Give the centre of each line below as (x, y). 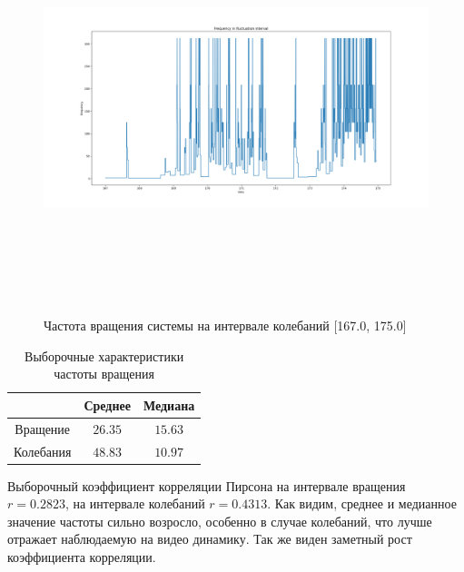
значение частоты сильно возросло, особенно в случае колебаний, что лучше (220, 521)
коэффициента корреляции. (82, 557)
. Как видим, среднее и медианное (362, 503)
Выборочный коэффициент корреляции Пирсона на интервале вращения (207, 485)
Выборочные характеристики (104, 355)
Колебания (43, 451)
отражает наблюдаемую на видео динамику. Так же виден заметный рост (210, 539)
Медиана (169, 404)
